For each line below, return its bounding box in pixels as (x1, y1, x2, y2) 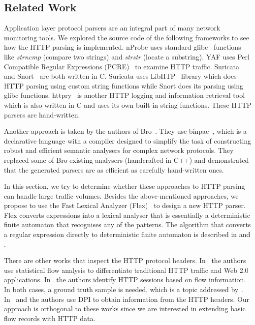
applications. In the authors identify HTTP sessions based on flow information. (4, 274, 246, 285)
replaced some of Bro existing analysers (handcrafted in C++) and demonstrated (4, 154, 249, 165)
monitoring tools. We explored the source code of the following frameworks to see (4, 32, 249, 42)
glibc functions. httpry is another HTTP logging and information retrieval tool (4, 90, 245, 100)
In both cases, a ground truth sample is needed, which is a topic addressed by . (4, 284, 244, 295)
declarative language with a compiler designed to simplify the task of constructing (4, 135, 252, 146)
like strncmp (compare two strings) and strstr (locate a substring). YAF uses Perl (4, 51, 250, 61)
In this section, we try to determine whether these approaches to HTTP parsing (4, 181, 245, 191)
